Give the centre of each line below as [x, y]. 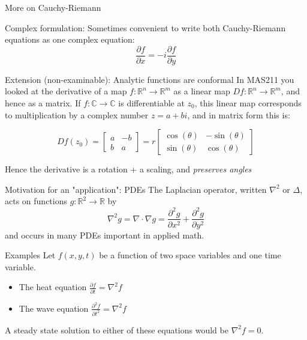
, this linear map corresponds [248, 103]
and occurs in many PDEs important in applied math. [105, 235]
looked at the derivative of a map [66, 91]
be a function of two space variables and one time [190, 255]
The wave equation [54, 308]
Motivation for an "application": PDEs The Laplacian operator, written [136, 189]
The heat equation [53, 287]
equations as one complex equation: [70, 39]
